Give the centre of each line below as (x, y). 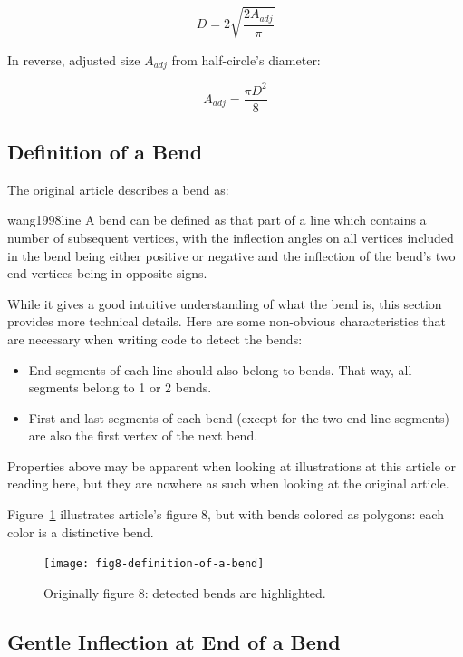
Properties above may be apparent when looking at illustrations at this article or (232, 465)
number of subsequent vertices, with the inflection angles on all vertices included (231, 237)
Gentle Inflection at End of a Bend (174, 641)
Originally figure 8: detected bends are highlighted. (185, 592)
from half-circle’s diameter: (246, 59)
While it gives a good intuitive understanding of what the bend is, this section (225, 303)
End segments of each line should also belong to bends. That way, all (220, 369)
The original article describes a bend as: (118, 189)
